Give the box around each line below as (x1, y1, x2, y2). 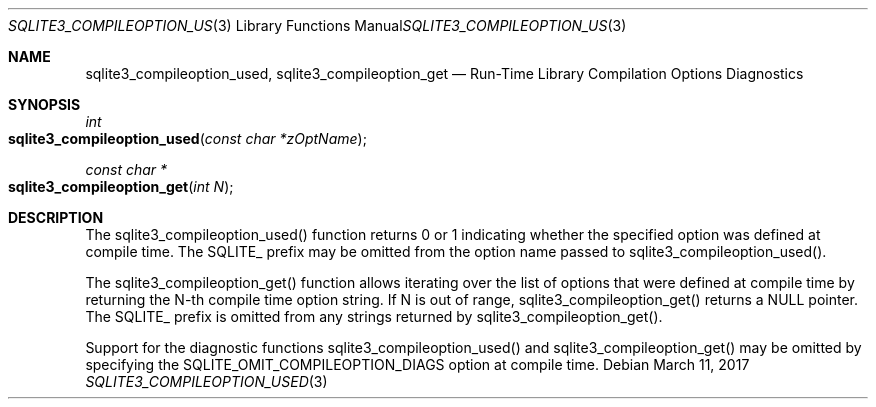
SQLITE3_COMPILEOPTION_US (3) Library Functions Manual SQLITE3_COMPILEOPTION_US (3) (8, 17, 627, 34)
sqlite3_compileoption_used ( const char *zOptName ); (8, 130, 367, 147)
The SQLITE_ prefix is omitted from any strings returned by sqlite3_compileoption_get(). (85, 308, 663, 325)
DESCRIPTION (8, 209, 104, 226)
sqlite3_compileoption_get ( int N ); (8, 178, 234, 195)
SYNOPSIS (8, 96, 81, 113)
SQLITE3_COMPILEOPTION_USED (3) (85, 373, 328, 390)
